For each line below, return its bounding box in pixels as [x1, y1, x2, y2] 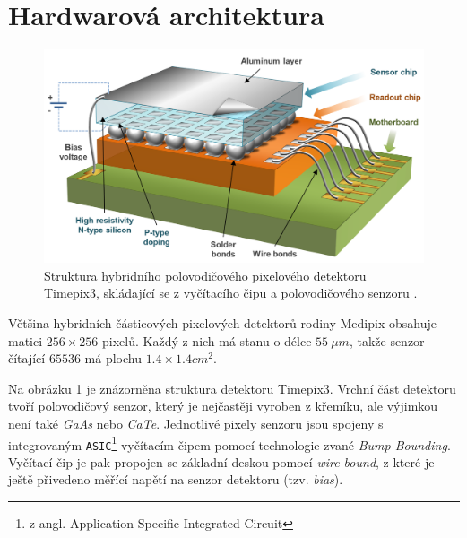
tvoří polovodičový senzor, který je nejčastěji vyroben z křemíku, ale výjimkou [8, 396, 438, 415]
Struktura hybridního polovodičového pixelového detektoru [44, 265, 367, 284]
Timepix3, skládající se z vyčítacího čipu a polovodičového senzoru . [44, 283, 418, 302]
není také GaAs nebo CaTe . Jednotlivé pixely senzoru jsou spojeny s [8, 413, 384, 432]
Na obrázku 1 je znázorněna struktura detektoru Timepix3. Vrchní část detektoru [8, 378, 456, 397]
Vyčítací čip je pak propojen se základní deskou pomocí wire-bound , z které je [8, 452, 435, 471]
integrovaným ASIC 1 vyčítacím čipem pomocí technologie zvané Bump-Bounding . [8, 432, 451, 454]
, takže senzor [349, 331, 425, 350]
